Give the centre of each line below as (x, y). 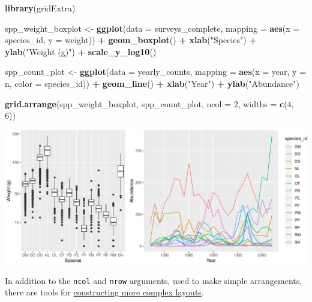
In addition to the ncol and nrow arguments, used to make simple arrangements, (154, 280)
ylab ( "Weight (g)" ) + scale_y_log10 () (81, 51)
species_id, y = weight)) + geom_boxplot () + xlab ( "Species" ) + (131, 40)
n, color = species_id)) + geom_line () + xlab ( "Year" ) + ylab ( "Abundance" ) (152, 83)
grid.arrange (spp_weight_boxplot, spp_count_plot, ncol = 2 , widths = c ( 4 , (149, 103)
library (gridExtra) (40, 8)
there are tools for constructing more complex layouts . (104, 292)
